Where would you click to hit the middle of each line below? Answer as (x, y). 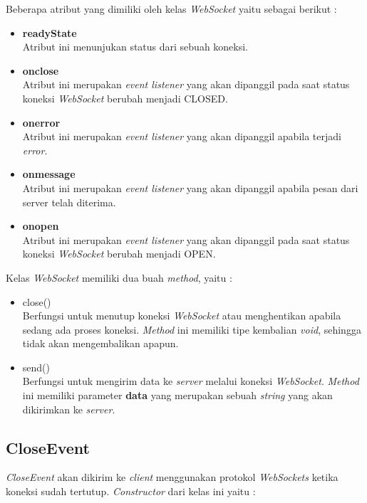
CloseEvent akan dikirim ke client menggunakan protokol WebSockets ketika (172, 477)
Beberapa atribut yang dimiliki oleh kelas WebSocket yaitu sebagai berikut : (171, 9)
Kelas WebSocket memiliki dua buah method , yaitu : (119, 277)
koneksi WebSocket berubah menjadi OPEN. (119, 254)
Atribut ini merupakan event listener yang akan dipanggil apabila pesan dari (190, 187)
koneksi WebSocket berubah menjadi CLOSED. (125, 98)
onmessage (49, 174)
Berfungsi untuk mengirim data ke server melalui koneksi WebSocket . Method (191, 381)
